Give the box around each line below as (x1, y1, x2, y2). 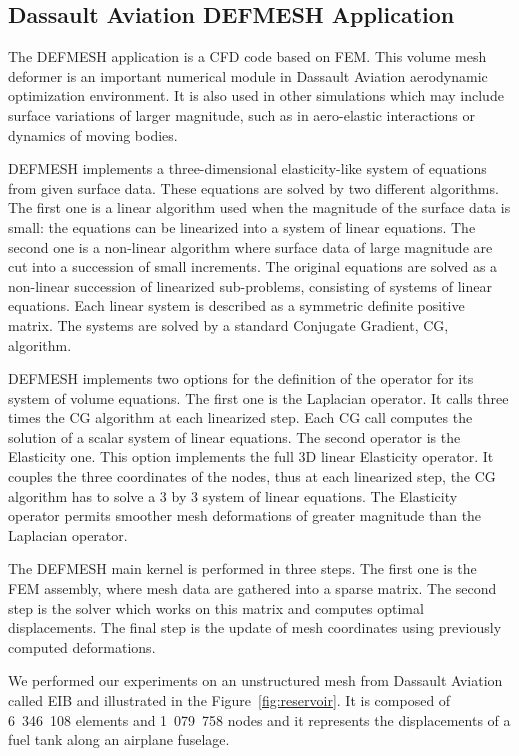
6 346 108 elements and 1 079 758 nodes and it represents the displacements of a (8, 709, 511, 730)
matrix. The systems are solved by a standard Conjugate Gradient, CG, (8, 314, 449, 335)
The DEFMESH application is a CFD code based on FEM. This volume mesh (8, 46, 487, 67)
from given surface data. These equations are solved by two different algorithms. (8, 177, 499, 198)
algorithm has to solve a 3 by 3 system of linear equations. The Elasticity (8, 485, 458, 506)
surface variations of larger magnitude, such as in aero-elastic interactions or (8, 104, 475, 125)
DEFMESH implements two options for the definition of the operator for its (8, 368, 474, 389)
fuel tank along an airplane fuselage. (8, 729, 230, 750)
